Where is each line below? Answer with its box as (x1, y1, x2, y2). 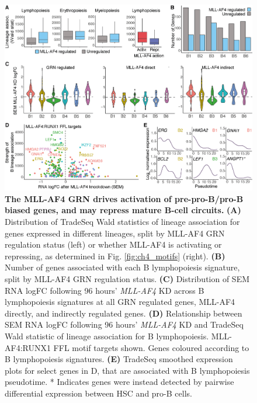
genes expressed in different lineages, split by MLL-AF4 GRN (5, 227, 225, 239)
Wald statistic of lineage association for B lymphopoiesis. (5, 330, 209, 342)
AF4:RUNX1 (5, 341, 51, 353)
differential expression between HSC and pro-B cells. (5, 387, 192, 399)
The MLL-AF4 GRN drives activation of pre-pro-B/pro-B (5, 192, 244, 204)
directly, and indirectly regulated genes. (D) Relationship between (5, 307, 242, 319)
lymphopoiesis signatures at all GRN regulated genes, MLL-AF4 (5, 296, 235, 308)
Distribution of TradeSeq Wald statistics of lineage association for (5, 216, 240, 228)
